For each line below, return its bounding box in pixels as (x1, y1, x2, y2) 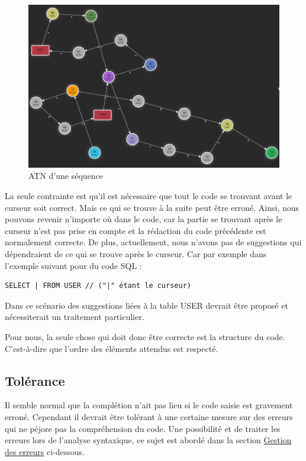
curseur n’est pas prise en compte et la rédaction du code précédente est (5, 224, 266, 236)
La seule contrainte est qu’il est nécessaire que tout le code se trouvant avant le (5, 190, 292, 202)
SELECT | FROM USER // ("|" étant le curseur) (5, 281, 191, 290)
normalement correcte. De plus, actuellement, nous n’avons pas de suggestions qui (5, 236, 302, 248)
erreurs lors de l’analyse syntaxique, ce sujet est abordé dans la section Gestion (5, 434, 292, 446)
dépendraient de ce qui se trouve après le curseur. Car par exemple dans (5, 248, 267, 260)
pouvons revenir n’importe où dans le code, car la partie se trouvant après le (5, 213, 282, 225)
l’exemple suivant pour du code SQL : (5, 259, 142, 271)
